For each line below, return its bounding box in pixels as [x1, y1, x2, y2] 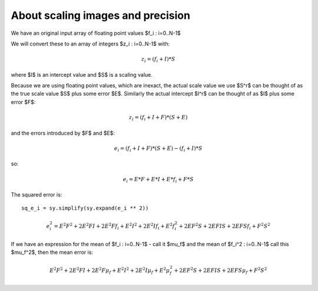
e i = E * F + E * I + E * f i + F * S [122, 176, 194, 184]
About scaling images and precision [11, 9, 191, 22]
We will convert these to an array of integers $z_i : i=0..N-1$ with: [11, 40, 170, 47]
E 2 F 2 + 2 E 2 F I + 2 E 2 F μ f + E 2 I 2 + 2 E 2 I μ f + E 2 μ [49, 266, 170, 275]
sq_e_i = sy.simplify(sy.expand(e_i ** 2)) [21, 205, 149, 212]
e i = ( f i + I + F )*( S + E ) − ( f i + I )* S [114, 145, 203, 153]
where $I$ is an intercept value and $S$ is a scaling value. [11, 71, 153, 78]
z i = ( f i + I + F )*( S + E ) [128, 114, 188, 122]
